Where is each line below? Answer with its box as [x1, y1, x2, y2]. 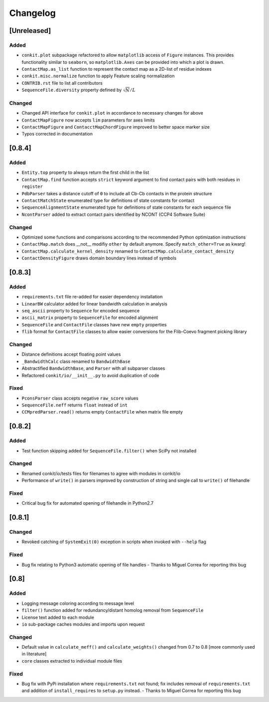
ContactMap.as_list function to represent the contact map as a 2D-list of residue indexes [21, 66, 212, 72]
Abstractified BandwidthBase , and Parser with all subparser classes [21, 365, 165, 371]
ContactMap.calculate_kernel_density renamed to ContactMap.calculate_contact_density [21, 248, 234, 254]
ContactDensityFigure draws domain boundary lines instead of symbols [21, 255, 177, 261]
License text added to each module [21, 614, 94, 620]
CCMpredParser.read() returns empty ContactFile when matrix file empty [21, 409, 183, 415]
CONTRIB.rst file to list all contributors [21, 80, 103, 86]
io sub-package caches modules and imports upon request [21, 621, 145, 627]
